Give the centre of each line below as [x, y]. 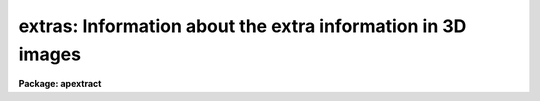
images [50, 54]
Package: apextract [60, 84]
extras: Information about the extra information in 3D [242, 26]
